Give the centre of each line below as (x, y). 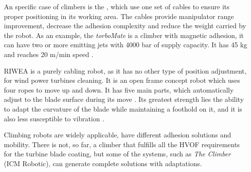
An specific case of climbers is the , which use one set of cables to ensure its (117, 6)
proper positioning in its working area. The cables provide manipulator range (119, 16)
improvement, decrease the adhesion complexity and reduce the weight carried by (125, 26)
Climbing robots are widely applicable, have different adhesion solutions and (118, 135)
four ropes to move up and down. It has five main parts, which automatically (119, 89)
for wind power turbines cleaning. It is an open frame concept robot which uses (122, 80)
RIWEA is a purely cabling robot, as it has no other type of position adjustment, (125, 70)
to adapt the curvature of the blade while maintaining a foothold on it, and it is (123, 108)
